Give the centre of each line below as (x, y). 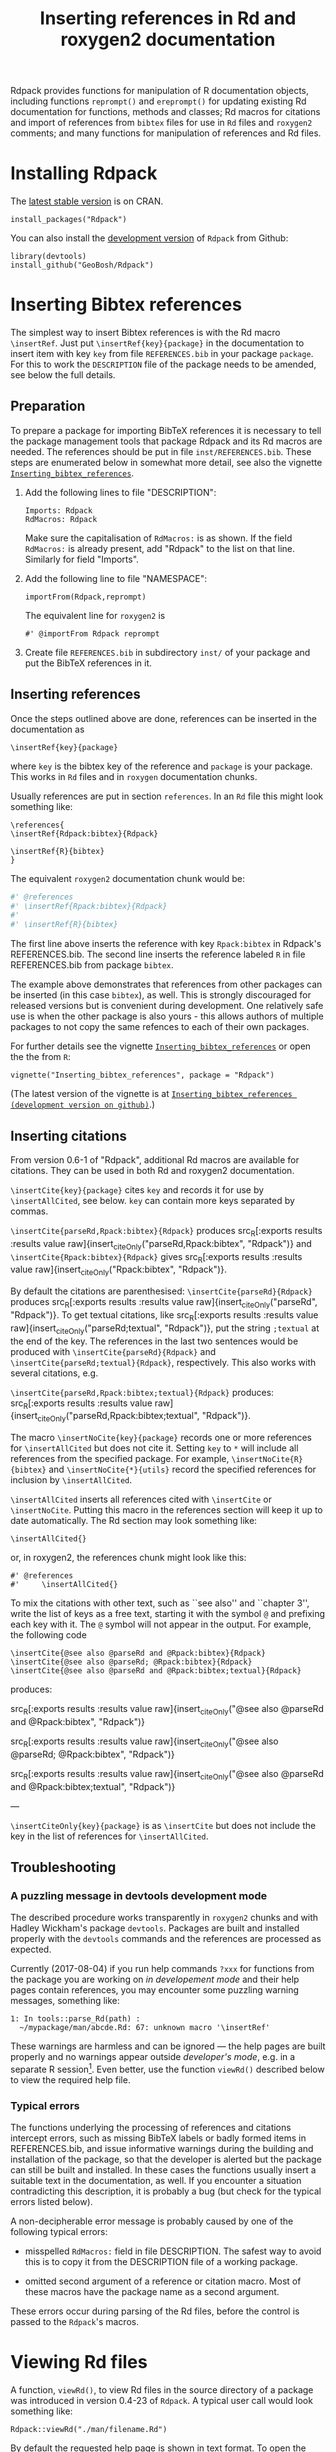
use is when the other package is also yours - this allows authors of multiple (167, 1016)
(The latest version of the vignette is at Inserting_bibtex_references (151, 1094)
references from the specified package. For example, (120, 1459)
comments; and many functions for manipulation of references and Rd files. (166, 133)
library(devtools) (48, 257)
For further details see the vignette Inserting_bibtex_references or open (161, 1046)
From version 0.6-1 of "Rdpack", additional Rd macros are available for (155, 1160)
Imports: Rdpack (58, 510)
